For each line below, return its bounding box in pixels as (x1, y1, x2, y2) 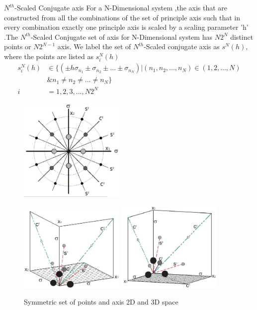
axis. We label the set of (57, 41, 131, 52)
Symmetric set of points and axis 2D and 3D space (24, 297, 178, 307)
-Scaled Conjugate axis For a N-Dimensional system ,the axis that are (14, 2, 228, 12)
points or (4, 41, 31, 52)
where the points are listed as (4, 51, 93, 61)
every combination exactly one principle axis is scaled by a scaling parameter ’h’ (4, 22, 249, 32)
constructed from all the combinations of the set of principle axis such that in (4, 12, 240, 22)
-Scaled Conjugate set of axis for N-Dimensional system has (30, 31, 212, 42)
